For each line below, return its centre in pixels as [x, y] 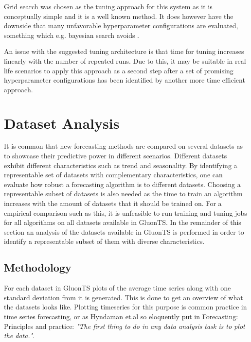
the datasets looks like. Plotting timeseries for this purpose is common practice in [125, 307]
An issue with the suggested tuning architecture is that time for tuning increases [124, 51]
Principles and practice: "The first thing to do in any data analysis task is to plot [125, 326]
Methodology [38, 267]
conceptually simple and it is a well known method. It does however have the [119, 16]
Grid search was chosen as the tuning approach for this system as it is [108, 6]
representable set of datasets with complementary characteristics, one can [113, 175]
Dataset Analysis [62, 123]
